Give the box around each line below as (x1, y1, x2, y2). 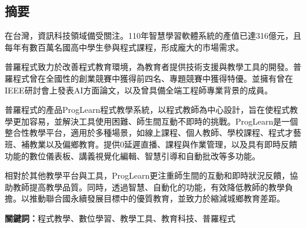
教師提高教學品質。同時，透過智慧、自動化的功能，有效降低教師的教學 (12, 180, 285, 193)
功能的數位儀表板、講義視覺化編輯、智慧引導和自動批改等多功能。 (5, 149, 260, 162)
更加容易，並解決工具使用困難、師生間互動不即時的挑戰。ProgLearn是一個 (12, 115, 298, 127)
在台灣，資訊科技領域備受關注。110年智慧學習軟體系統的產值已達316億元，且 (5, 29, 301, 42)
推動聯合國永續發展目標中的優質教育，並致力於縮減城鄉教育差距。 (29, 192, 285, 204)
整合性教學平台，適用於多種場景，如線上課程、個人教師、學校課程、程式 (5, 126, 285, 139)
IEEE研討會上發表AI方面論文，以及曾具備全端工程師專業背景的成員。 (5, 83, 273, 96)
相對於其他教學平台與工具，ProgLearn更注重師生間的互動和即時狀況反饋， (5, 169, 290, 182)
